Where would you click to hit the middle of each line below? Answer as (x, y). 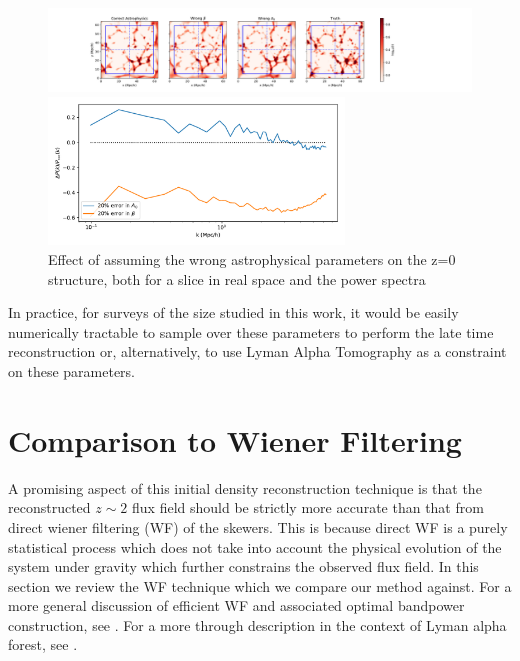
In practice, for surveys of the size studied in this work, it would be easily (233, 312)
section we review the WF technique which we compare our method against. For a (260, 585)
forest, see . (43, 644)
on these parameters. (71, 371)
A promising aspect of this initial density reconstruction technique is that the (245, 487)
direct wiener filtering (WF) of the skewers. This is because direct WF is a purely (258, 526)
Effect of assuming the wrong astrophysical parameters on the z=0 (252, 259)
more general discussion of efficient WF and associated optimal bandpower (236, 605)
